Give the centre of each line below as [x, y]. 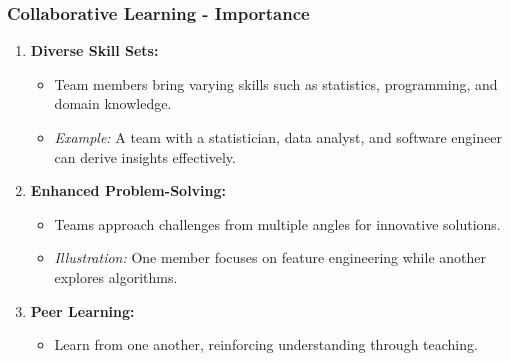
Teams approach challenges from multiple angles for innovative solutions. [277, 223]
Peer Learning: [82, 310]
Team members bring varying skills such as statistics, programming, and [276, 83]
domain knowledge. [113, 103]
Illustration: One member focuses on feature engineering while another [270, 257]
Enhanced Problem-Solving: [128, 190]
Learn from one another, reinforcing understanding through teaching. [266, 344]
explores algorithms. [116, 276]
